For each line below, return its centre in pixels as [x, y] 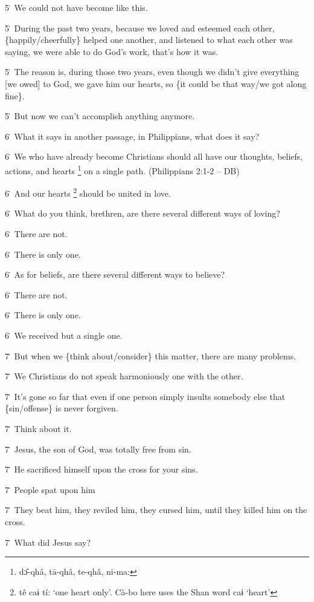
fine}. [15, 95]
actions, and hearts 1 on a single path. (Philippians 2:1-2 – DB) [122, 169]
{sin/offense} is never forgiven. [62, 408]
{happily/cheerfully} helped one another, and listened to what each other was [149, 40]
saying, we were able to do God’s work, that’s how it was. [112, 51]
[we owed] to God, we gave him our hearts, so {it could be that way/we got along [156, 83]
